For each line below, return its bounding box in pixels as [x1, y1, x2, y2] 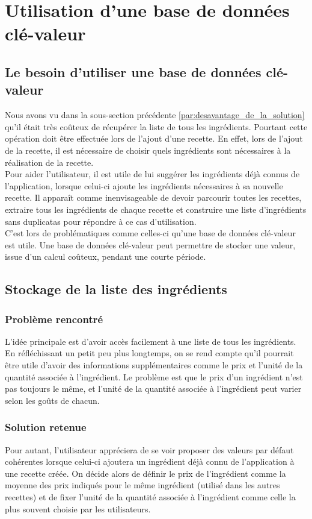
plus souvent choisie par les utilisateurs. [5, 502, 151, 515]
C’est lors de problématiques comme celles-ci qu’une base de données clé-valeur [5, 227, 296, 239]
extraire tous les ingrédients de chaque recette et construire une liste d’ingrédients [5, 203, 307, 215]
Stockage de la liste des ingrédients [5, 280, 227, 298]
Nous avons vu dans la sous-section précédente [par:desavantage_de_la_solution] [5, 109, 305, 121]
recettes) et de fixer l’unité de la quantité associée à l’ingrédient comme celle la [5, 491, 296, 503]
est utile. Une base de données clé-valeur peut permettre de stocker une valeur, [5, 238, 296, 251]
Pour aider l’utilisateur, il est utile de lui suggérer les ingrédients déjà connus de [5, 168, 300, 180]
